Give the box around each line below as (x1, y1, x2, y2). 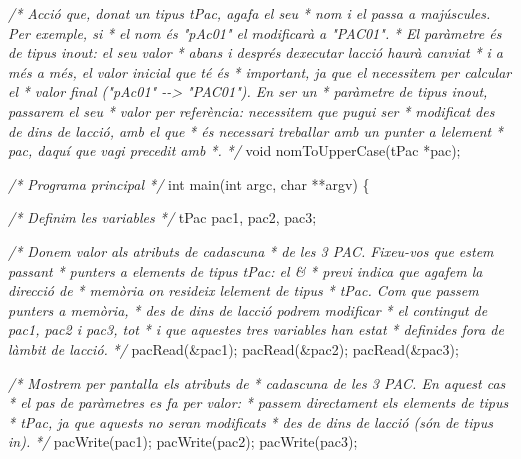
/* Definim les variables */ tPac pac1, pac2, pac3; (8, 207, 317, 228)
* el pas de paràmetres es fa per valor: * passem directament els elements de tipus (8, 392, 509, 413)
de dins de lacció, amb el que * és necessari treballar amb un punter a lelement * (8, 120, 503, 141)
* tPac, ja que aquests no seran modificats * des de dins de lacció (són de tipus (8, 411, 493, 432)
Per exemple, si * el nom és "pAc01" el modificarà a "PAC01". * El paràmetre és (8, 22, 502, 43)
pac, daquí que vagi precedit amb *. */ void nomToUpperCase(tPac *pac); (8, 140, 461, 161)
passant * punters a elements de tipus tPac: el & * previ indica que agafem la (8, 260, 483, 281)
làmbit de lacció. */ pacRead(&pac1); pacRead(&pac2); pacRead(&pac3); (8, 338, 459, 359)
